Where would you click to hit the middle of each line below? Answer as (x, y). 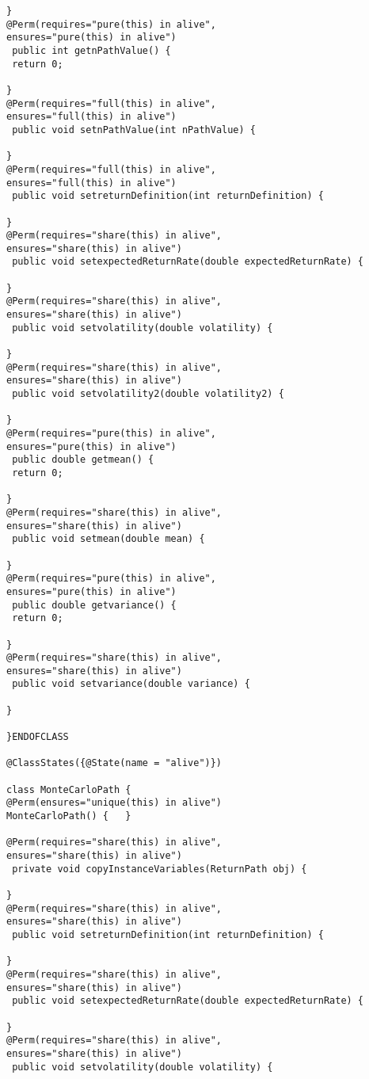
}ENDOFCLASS (38, 737)
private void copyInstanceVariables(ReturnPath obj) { (160, 869)
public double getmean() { (83, 460)
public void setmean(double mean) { (108, 539)
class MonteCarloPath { (69, 789)
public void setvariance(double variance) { (131, 684)
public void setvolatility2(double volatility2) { (148, 394)
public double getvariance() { (94, 605)
